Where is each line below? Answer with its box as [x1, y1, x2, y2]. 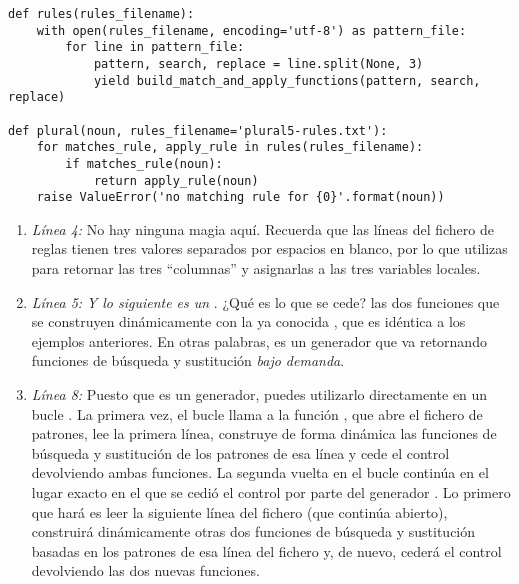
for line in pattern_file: [65, 40, 245, 55]
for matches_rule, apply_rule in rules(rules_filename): [36, 140, 424, 155]
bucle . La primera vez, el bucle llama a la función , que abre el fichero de [31, 403, 483, 424]
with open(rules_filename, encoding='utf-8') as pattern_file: [36, 23, 467, 38]
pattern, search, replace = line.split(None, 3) [93, 56, 424, 71]
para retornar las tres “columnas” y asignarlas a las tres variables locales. [31, 258, 481, 279]
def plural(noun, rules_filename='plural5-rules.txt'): [8, 123, 388, 138]
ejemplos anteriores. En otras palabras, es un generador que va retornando [31, 330, 487, 351]
